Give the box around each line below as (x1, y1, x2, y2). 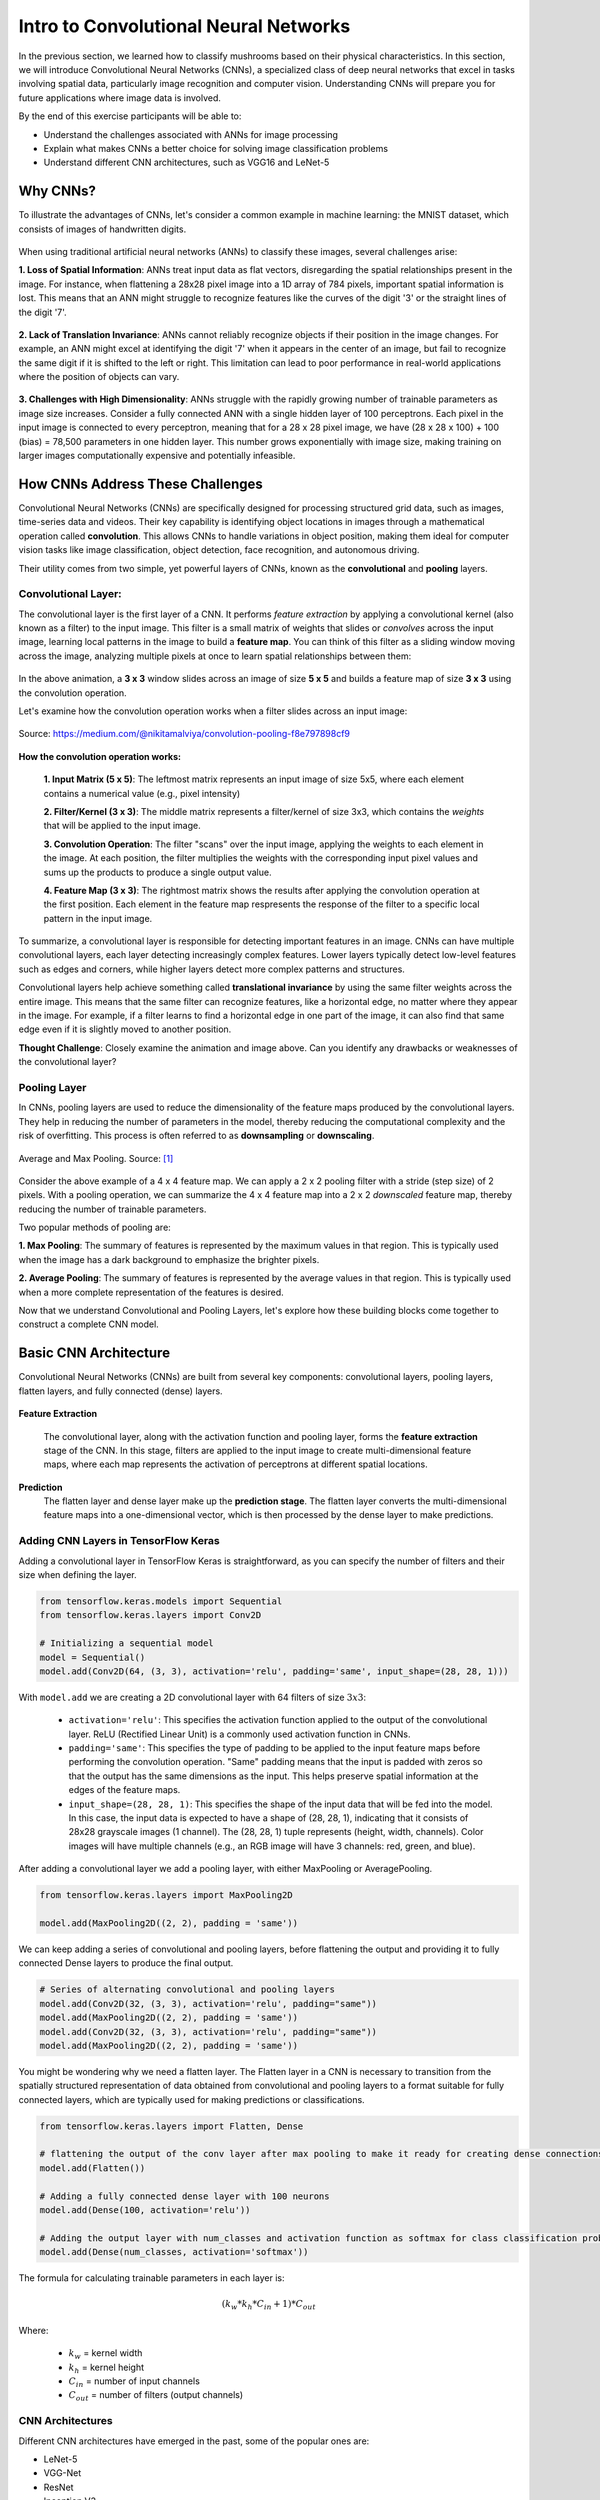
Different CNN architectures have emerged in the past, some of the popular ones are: (18, 2435, 370, 2447)
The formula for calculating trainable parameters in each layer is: (18, 2272, 285, 2284)
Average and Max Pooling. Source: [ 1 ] (18, 1152, 174, 1164)
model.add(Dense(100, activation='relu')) (39, 2204, 251, 2215)
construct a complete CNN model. (18, 1318, 159, 1330)
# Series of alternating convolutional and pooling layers (39, 1984, 335, 1995)
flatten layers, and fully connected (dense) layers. (18, 1385, 224, 1397)
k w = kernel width (68, 2347, 143, 2362)
